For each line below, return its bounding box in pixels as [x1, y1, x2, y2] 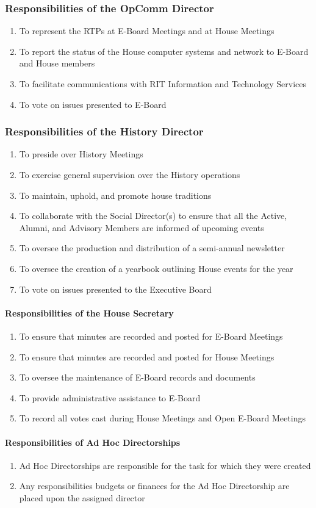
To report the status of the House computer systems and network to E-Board [19, 45, 309, 57]
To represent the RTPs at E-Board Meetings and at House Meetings [19, 24, 275, 37]
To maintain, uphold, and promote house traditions [19, 188, 212, 201]
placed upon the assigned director [19, 491, 145, 504]
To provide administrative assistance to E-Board [19, 391, 201, 404]
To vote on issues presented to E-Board [19, 98, 167, 110]
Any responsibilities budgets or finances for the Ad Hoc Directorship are [19, 479, 290, 492]
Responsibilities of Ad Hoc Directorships [5, 435, 181, 448]
